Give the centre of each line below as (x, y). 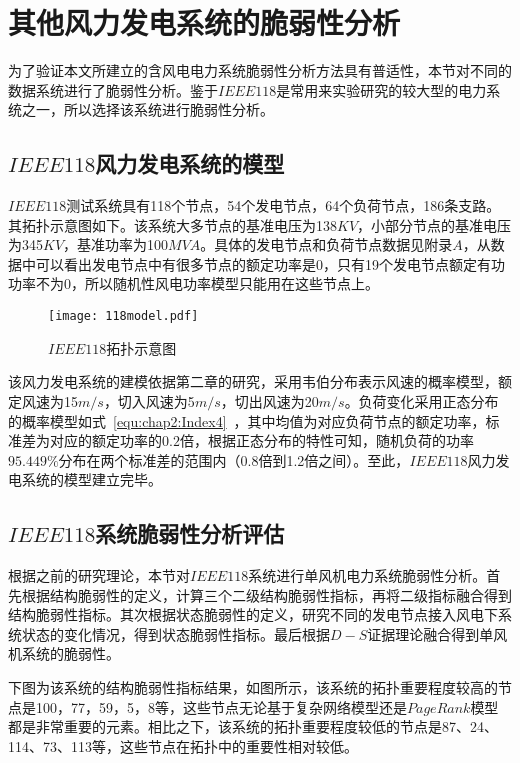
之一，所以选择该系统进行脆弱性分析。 (147, 109)
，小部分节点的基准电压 (434, 224)
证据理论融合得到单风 (437, 633)
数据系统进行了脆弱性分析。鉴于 (113, 89)
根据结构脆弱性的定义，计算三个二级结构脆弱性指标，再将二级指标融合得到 (266, 594)
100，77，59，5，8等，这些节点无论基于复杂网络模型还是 (221, 706)
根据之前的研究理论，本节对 (99, 575)
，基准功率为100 (116, 244)
